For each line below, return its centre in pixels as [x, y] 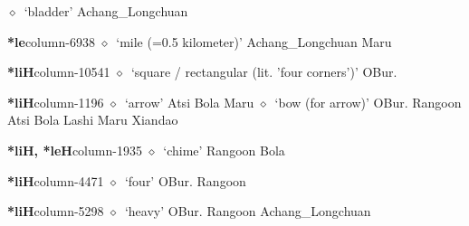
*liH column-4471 [56, 180]
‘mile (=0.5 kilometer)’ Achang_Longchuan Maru [254, 41]
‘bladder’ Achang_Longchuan [106, 11]
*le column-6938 [51, 41]
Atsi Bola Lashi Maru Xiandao [93, 120]
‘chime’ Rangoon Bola [224, 150]
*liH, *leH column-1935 [75, 150]
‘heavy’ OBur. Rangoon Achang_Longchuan [248, 211]
